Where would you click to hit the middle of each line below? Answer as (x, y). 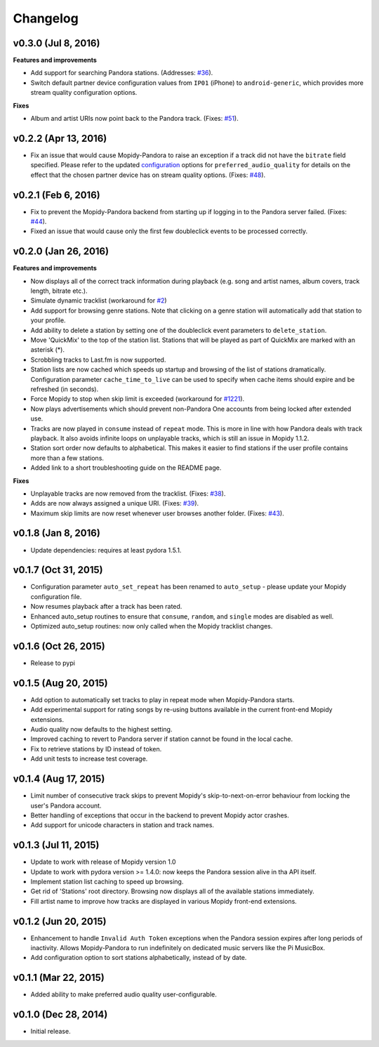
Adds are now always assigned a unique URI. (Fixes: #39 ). (115, 503)
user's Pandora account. (66, 805)
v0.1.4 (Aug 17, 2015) (59, 779)
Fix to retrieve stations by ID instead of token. (96, 749)
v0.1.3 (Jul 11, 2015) (56, 845)
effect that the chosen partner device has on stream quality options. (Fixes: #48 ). (148, 175)
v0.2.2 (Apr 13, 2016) (60, 138)
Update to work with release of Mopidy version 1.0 (103, 862)
